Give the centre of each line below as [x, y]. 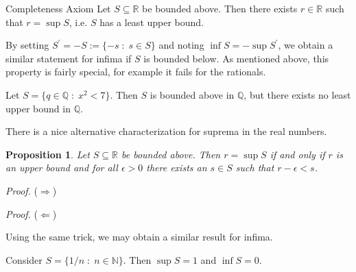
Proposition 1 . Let [48, 154]
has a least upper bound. [152, 22]
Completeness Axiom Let [58, 8]
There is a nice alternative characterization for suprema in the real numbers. [166, 131]
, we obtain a [306, 45]
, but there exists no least [297, 94]
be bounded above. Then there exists [220, 8]
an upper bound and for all [62, 168]
